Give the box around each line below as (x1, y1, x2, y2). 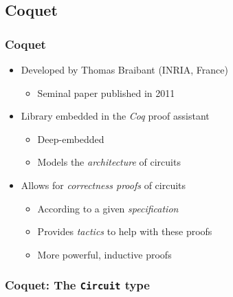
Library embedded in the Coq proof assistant (21, 109, 210, 123)
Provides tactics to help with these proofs (37, 224, 212, 239)
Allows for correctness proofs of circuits (21, 177, 186, 192)
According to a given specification (37, 201, 179, 215)
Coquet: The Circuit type (5, 276, 150, 294)
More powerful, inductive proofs (37, 247, 172, 261)
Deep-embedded (37, 131, 104, 146)
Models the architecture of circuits (37, 155, 181, 169)
